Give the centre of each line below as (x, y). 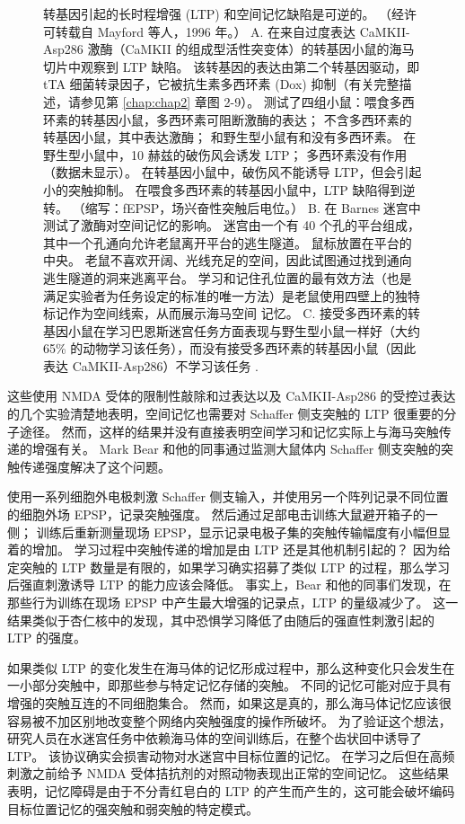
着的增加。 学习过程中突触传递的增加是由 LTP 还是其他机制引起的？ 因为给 (229, 549)
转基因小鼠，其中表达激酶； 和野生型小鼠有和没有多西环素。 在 (230, 137)
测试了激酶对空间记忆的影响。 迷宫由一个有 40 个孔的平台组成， (232, 225)
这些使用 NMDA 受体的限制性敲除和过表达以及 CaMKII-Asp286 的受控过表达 (232, 396)
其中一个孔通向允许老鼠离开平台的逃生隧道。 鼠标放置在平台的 (228, 242)
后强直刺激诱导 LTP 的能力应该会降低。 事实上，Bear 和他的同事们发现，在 (229, 585)
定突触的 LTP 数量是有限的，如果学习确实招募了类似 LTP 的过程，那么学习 (229, 567)
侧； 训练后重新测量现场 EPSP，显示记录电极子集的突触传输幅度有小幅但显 (229, 532)
